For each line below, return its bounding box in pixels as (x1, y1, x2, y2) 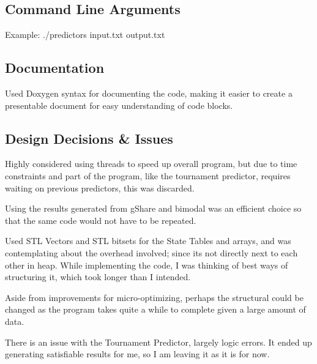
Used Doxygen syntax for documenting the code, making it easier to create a (5, 87, 293, 99)
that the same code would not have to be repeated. (5, 214, 196, 226)
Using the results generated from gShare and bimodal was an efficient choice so (5, 202, 302, 215)
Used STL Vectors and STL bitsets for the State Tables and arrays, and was (5, 234, 291, 247)
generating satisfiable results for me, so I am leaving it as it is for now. (5, 347, 270, 360)
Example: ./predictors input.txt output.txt (5, 28, 165, 41)
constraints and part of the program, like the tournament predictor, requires (5, 169, 291, 182)
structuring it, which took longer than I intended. (5, 270, 191, 283)
